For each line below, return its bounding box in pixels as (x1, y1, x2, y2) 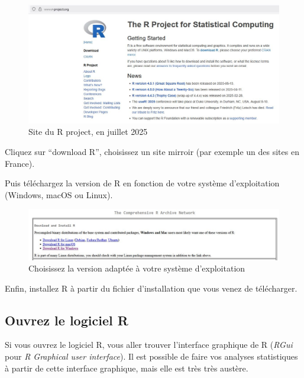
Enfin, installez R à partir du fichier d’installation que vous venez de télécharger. (5, 282, 297, 294)
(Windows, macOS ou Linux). (5, 188, 113, 201)
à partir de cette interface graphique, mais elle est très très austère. (5, 361, 248, 374)
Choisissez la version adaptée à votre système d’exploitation (28, 262, 245, 274)
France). (5, 157, 35, 169)
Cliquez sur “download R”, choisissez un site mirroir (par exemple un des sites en (5, 146, 299, 157)
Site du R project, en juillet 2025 (28, 125, 148, 138)
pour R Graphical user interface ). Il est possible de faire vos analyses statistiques (5, 350, 298, 363)
